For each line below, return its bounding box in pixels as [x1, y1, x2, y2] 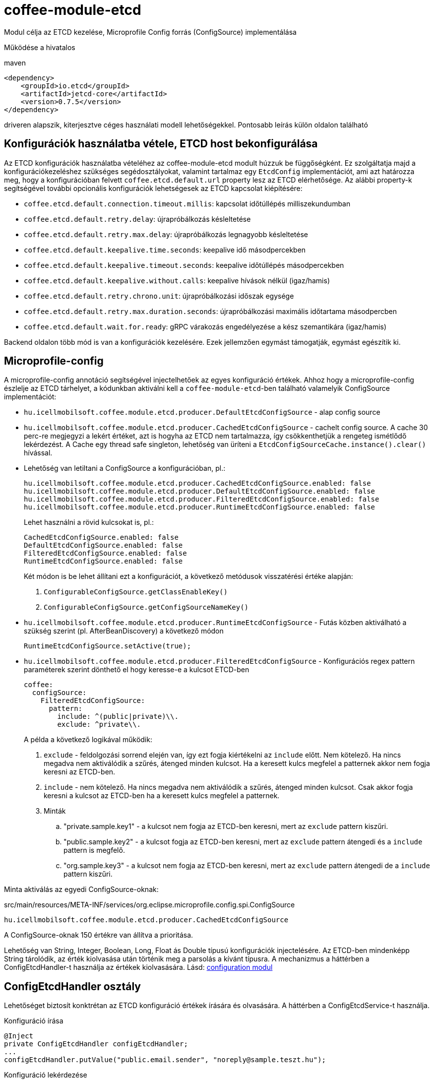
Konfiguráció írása [4, 1017, 63, 1025]
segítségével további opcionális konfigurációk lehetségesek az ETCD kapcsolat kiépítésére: [4, 184, 303, 192]
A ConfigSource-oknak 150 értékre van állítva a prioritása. [4, 931, 193, 940]
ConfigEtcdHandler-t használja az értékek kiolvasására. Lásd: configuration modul [4, 963, 273, 972]
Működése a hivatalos [4, 43, 75, 52]
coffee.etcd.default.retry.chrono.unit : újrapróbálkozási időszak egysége [24, 291, 294, 300]
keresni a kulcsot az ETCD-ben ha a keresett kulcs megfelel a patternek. [44, 791, 280, 800]
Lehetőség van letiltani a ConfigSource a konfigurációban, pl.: [24, 464, 226, 473]
